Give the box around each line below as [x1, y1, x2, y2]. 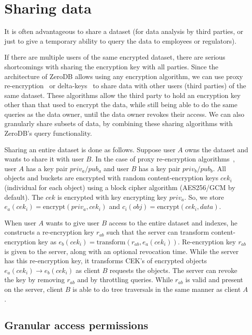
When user [4, 217, 36, 227]
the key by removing [4, 274, 65, 285]
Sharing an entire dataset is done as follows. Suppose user [4, 144, 176, 154]
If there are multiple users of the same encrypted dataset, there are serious [4, 52, 225, 62]
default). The [4, 191, 44, 202]
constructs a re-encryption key [4, 227, 94, 237]
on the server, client [4, 284, 63, 294]
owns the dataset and [185, 144, 248, 154]
